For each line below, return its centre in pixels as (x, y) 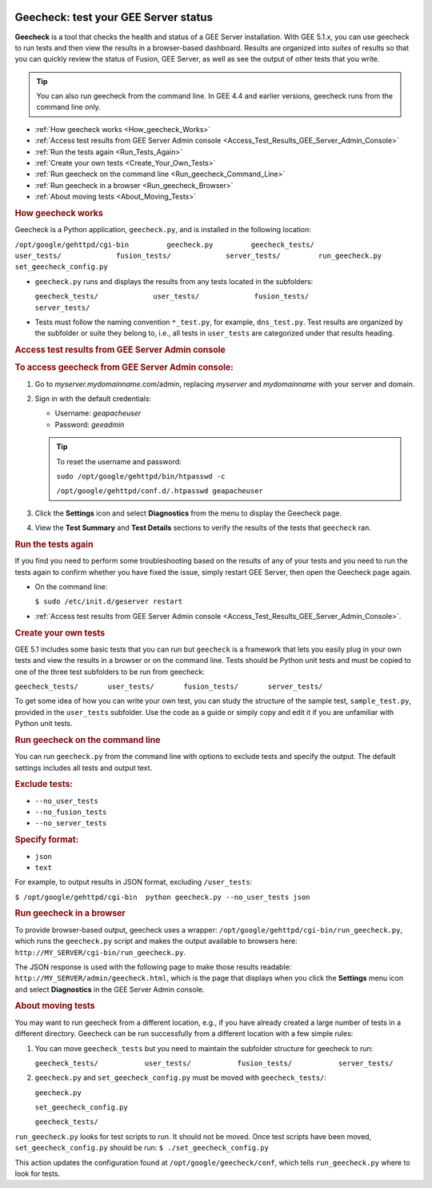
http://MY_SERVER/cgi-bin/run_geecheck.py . (100, 952)
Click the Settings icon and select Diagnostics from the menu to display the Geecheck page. (188, 513)
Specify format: (47, 840)
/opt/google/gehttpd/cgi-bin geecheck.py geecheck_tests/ (165, 245)
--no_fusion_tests (71, 812)
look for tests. (38, 1174)
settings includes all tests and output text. (84, 768)
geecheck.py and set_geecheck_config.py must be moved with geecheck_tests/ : (181, 1078)
